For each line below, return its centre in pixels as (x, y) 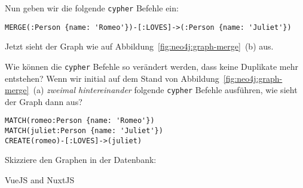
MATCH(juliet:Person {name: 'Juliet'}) (84, 131)
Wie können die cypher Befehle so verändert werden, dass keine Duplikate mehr (151, 66)
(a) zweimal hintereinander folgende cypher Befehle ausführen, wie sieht (165, 90)
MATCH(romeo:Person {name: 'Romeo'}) (80, 121)
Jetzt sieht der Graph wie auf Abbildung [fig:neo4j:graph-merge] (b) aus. (139, 46)
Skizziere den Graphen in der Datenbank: (81, 160)
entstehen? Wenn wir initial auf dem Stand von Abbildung (112, 78)
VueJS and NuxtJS (40, 179)
